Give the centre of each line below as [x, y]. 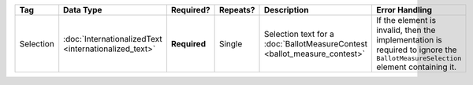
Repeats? [237, 10]
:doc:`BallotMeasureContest [316, 43]
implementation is [410, 40]
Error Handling [404, 10]
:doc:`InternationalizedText [113, 39]
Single [231, 43]
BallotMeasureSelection [419, 58]
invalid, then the [406, 30]
